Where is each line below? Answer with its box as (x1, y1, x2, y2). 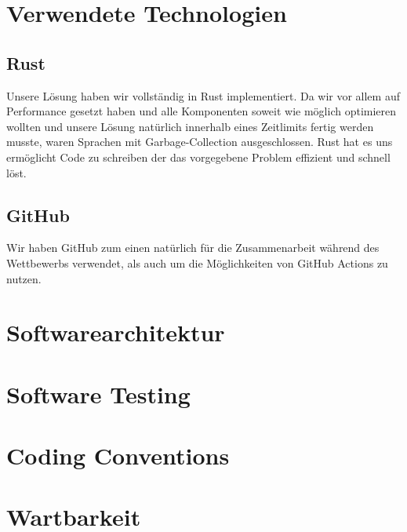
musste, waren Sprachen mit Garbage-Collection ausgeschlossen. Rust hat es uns (6, 133, 393, 150)
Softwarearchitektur (6, 316, 225, 348)
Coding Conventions (6, 439, 230, 472)
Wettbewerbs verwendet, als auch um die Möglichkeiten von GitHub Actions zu (6, 254, 388, 271)
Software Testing (6, 377, 191, 410)
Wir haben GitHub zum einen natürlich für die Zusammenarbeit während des (6, 239, 380, 256)
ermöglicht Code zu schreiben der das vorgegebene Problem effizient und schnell (6, 148, 391, 165)
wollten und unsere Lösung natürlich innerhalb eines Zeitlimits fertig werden (6, 118, 374, 134)
